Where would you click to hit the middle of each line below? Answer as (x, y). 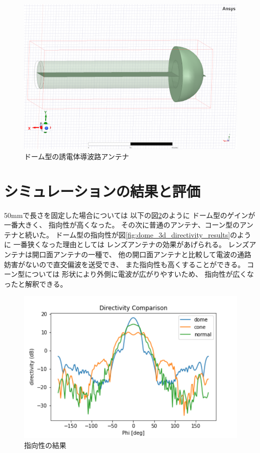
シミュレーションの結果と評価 (102, 191)
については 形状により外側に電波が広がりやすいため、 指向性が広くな (139, 274)
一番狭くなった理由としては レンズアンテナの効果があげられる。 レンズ (131, 244)
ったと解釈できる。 (36, 284)
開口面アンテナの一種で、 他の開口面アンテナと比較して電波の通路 (142, 254)
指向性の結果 (45, 445)
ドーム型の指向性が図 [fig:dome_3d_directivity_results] (143, 234)
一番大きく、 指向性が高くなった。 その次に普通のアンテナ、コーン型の (122, 225)
